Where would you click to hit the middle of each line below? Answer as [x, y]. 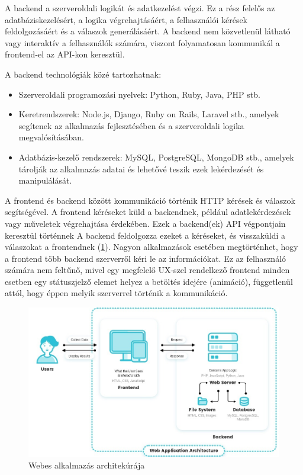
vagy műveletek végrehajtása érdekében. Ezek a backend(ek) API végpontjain [145, 223]
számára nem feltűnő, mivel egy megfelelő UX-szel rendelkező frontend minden [147, 270]
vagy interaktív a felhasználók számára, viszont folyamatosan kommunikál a [142, 42]
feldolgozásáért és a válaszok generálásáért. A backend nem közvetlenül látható [148, 31]
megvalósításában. [51, 137]
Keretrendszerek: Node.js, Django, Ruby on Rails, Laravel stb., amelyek [149, 114]
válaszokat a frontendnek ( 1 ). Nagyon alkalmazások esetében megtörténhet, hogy [151, 247]
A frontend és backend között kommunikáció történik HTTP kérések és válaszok [150, 200]
